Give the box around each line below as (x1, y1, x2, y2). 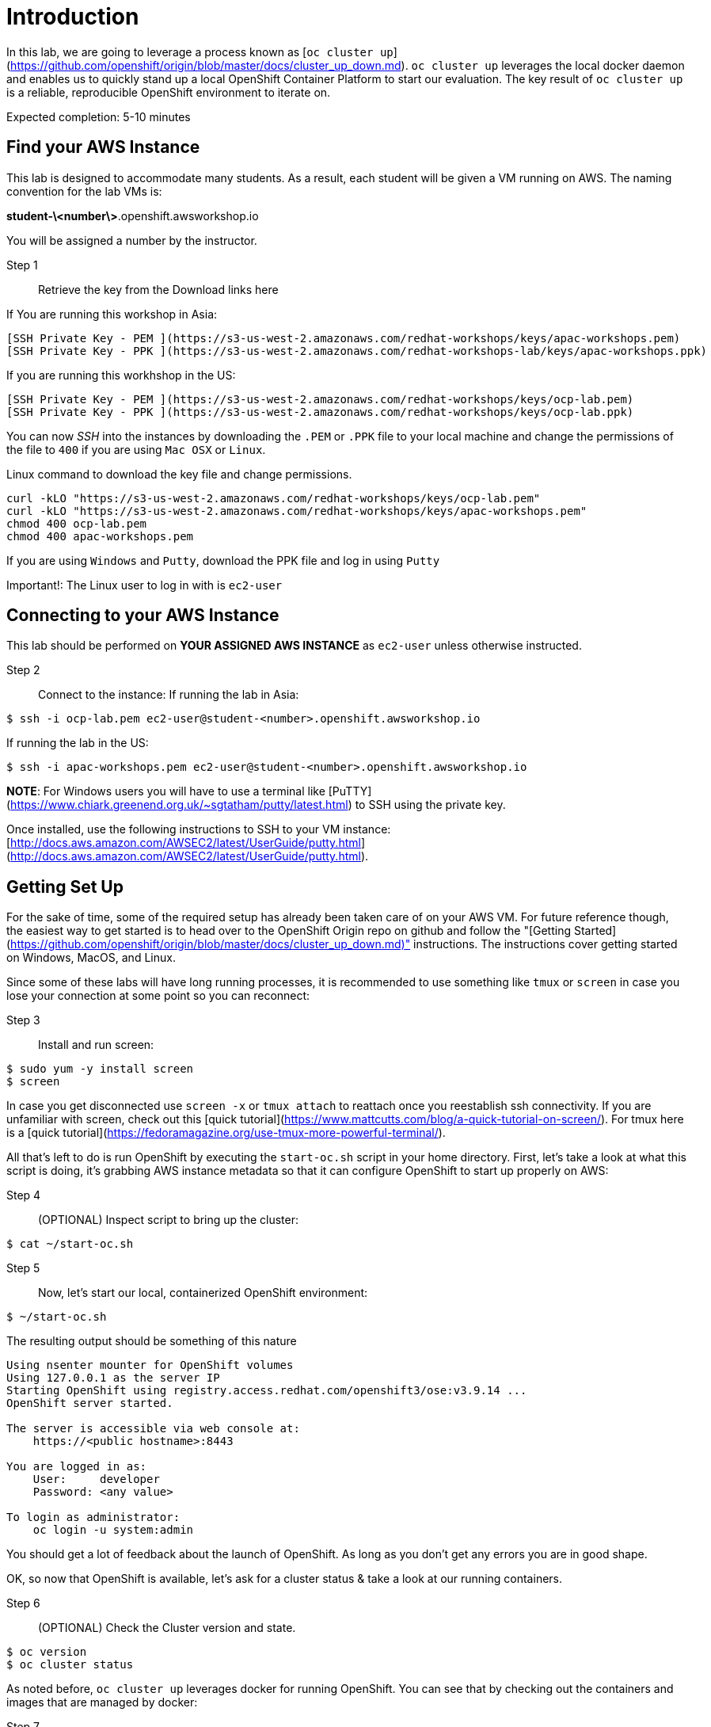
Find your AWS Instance (6, 137, 200, 158)
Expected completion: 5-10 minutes (6, 109, 191, 124)
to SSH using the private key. (355, 798, 506, 812)
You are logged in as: (6, 1460, 147, 1473)
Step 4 (6, 1188, 41, 1203)
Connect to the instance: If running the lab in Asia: (38, 688, 299, 702)
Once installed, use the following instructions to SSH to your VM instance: (6, 822, 391, 837)
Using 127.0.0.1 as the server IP (6, 1371, 220, 1385)
